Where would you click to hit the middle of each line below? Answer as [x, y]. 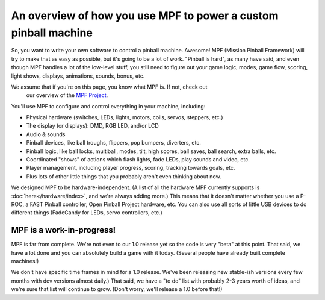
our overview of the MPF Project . [67, 95]
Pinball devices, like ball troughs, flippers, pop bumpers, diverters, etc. [114, 143]
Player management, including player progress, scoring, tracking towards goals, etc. [131, 168]
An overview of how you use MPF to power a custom [145, 16]
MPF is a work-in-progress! [63, 230]
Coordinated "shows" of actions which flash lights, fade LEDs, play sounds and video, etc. [138, 160]
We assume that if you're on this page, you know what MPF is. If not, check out [109, 87]
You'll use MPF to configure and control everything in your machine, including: [108, 106]
